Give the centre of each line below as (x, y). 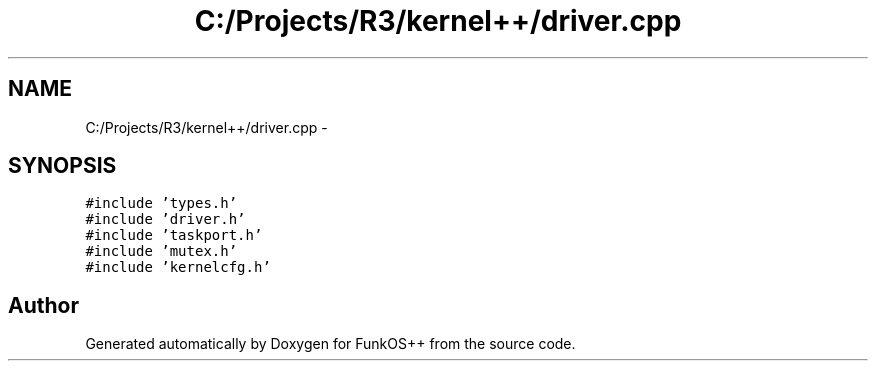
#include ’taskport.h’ (174, 235)
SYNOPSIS (62, 166)
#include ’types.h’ (161, 203)
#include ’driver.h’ (165, 219)
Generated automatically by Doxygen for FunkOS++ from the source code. (330, 344)
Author (43, 305)
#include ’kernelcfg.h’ (178, 267)
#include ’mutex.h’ (161, 251)
